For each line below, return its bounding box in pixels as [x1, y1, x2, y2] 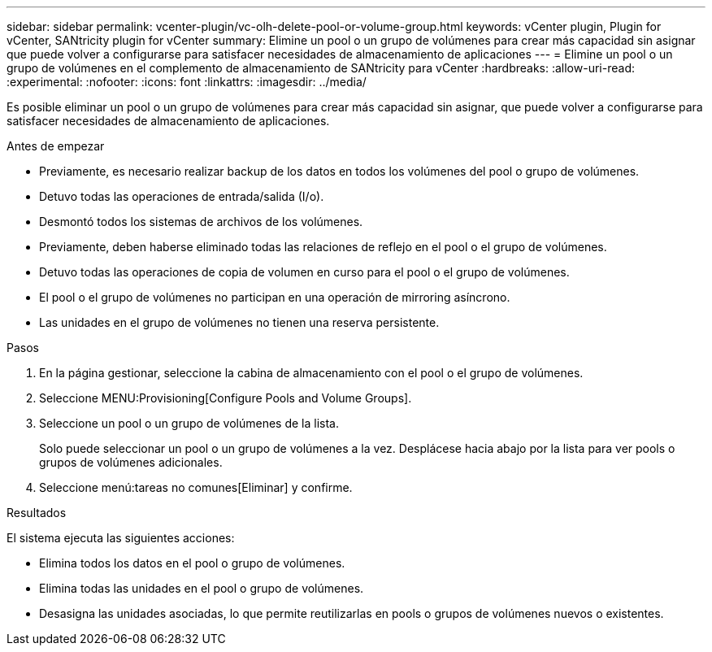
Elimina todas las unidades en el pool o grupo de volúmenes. [39, 581, 364, 595]
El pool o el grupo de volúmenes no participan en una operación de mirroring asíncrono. [39, 290, 510, 304]
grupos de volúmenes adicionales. [39, 455, 223, 469]
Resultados [7, 506, 67, 519]
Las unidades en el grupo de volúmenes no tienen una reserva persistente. [39, 315, 440, 329]
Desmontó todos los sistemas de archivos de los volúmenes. [39, 215, 363, 228]
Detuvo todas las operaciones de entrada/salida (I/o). [39, 189, 324, 203]
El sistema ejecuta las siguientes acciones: [7, 531, 235, 545]
